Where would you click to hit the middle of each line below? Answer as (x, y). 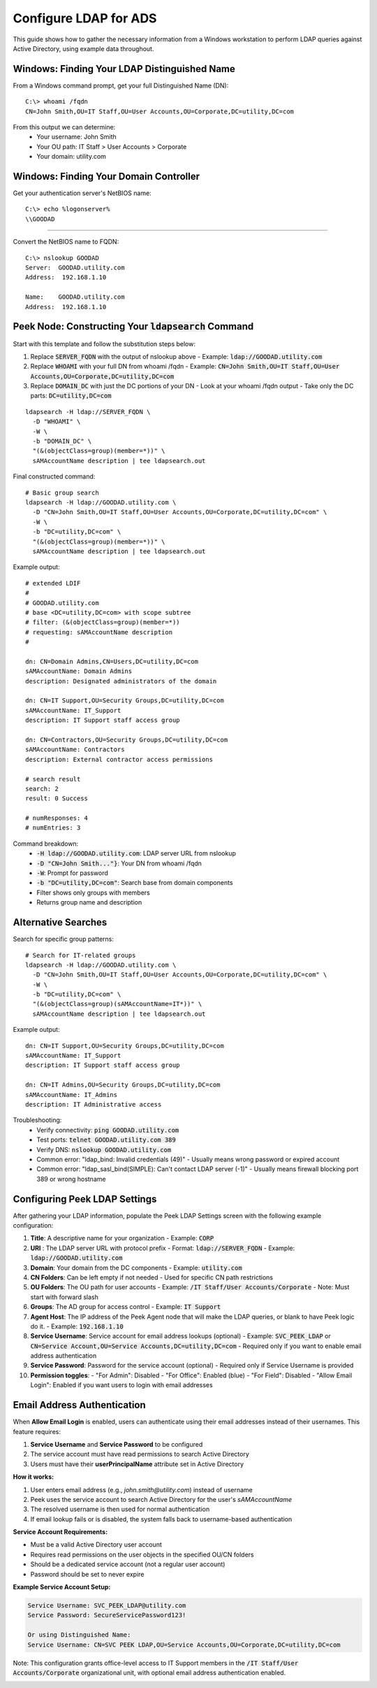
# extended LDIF (53, 583)
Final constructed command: (54, 476)
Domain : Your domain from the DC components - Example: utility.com (136, 1268)
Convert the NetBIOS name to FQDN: (66, 242)
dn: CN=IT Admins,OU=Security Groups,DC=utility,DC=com (123, 1085)
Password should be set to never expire (87, 1574)
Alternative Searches (60, 922)
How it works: (34, 1477)
